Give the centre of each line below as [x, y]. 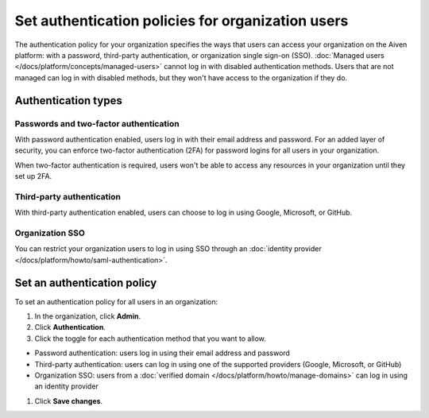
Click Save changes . [69, 401]
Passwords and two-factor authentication [97, 123]
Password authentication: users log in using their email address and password [162, 353]
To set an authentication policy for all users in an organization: [116, 301]
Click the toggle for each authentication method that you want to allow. [150, 339]
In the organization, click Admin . [88, 316]
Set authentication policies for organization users [182, 21]
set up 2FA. [33, 176]
